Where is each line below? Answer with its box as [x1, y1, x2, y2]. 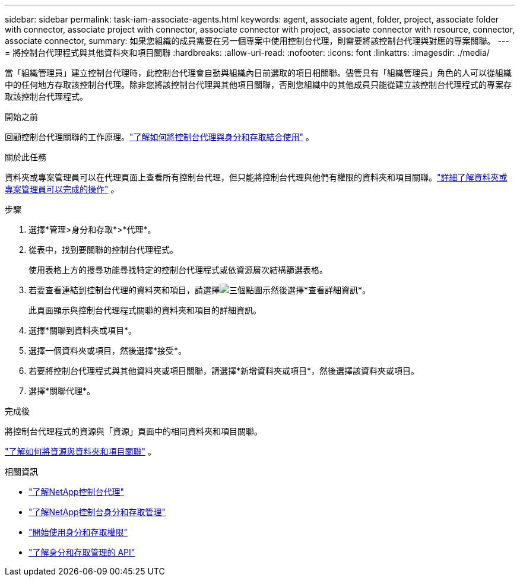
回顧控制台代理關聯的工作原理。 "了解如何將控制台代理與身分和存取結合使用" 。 [5, 132, 314, 142]
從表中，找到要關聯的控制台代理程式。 [28, 245, 178, 255]
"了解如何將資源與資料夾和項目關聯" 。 [5, 446, 156, 456]
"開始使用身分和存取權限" [28, 527, 128, 537]
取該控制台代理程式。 [5, 91, 88, 101]
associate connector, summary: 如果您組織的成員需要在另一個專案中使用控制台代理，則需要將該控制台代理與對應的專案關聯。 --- [5, 36, 509, 46]
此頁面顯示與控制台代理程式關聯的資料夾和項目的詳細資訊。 [28, 305, 261, 315]
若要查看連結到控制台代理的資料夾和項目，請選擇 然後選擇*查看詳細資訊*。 [28, 285, 371, 295]
